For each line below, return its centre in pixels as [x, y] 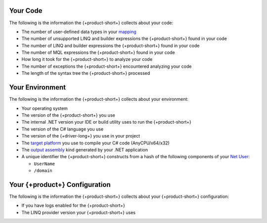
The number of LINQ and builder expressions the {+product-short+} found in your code [111, 45]
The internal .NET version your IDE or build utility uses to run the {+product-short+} [106, 122]
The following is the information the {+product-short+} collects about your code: [91, 23]
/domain [43, 171]
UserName [44, 164]
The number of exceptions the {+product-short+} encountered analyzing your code [107, 66]
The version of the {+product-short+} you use [68, 115]
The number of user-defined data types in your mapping [79, 32]
